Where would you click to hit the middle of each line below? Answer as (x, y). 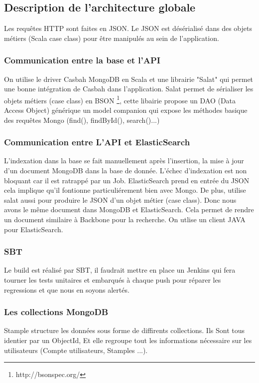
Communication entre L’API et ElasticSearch (97, 142)
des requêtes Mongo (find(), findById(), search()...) (82, 120)
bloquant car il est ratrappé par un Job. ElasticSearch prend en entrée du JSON (127, 180)
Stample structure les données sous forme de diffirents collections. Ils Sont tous (125, 330)
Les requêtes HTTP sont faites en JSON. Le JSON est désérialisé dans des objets (128, 28)
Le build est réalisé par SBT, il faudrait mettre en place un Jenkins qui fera (120, 270)
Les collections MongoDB (56, 312)
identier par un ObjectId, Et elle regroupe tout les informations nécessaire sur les (128, 340)
